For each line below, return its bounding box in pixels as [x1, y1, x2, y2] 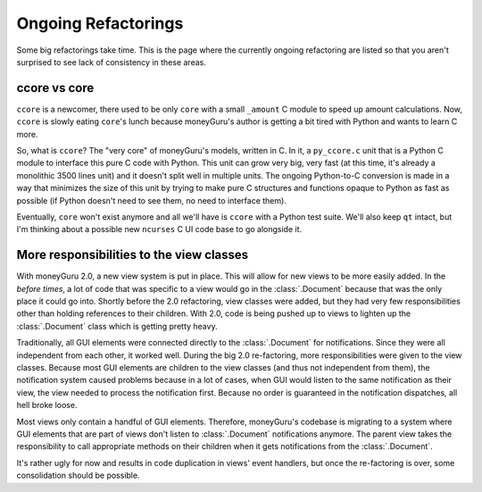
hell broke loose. [16, 400, 78, 411]
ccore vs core [16, 80, 95, 96]
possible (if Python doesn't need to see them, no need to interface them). [16, 195, 287, 205]
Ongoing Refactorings [16, 13, 184, 33]
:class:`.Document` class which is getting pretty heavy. [16, 321, 218, 331]
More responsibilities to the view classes [16, 247, 249, 263]
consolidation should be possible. [16, 470, 140, 481]
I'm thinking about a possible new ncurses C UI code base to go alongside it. [16, 224, 303, 235]
